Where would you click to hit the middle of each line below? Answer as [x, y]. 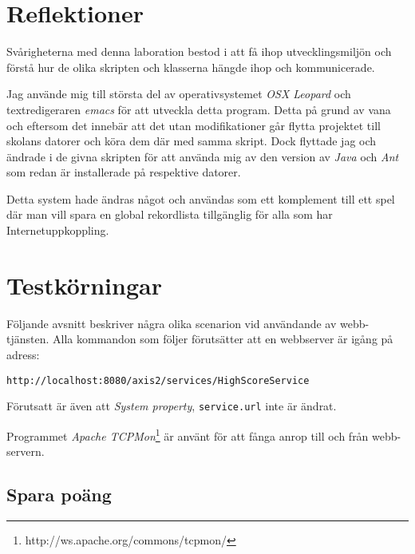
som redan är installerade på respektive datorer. [124, 172]
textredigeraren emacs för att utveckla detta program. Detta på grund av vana [199, 109]
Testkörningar [84, 285]
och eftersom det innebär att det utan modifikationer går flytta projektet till [194, 125]
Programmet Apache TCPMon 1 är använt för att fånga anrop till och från [188, 434]
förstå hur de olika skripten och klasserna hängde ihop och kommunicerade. [191, 67]
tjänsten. [28, 339]
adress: [23, 354]
